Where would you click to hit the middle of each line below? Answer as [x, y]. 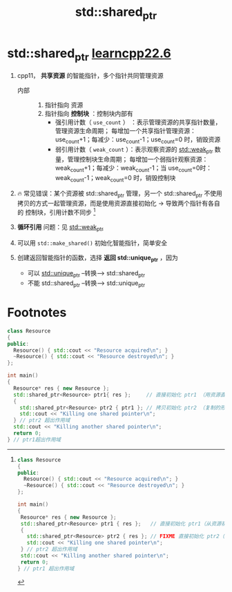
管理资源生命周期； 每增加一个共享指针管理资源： [126, 131]
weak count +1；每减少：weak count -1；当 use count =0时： [134, 168]
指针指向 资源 [64, 105]
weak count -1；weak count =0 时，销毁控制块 [115, 178]
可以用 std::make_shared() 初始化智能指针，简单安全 [92, 243]
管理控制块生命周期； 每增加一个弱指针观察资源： [138, 159]
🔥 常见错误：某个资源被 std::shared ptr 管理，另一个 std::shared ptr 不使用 [120, 194]
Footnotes [37, 313]
